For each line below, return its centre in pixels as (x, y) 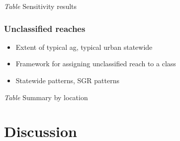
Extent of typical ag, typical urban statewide (84, 47)
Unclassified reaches (45, 28)
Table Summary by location (46, 97)
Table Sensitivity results (41, 6)
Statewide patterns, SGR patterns (68, 80)
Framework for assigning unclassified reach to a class (96, 64)
